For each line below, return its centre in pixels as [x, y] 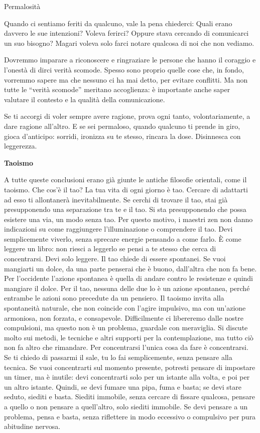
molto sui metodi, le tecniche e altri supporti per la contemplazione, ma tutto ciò [129, 337]
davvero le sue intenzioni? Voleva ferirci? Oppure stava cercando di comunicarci [126, 33]
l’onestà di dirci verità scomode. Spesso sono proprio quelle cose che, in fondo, [124, 69]
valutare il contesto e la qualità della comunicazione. [85, 99]
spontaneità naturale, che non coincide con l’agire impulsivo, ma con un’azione [125, 308]
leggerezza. [21, 146]
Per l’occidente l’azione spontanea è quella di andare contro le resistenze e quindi [129, 278]
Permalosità [22, 6]
